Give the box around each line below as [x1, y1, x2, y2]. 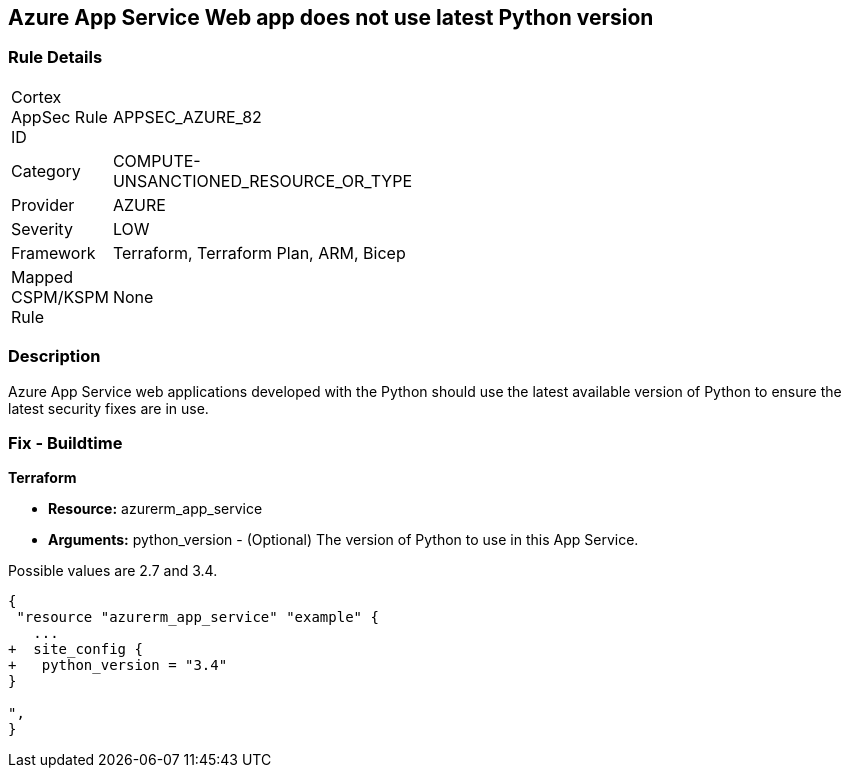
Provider [11, 194, 75, 215]
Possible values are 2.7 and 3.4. [8, 562, 218, 580]
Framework [11, 242, 96, 263]
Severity [11, 218, 73, 239]
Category [11, 160, 81, 181]
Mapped [11, 266, 74, 287]
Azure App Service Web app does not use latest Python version [8, 5, 654, 30]
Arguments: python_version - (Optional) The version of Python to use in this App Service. [48, 531, 639, 549]
